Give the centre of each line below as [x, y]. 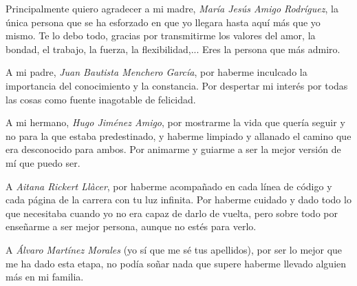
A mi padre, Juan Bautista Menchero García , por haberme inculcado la [156, 72]
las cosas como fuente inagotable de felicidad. [101, 99]
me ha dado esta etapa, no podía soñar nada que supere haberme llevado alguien [176, 263]
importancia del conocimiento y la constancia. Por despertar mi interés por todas [177, 85]
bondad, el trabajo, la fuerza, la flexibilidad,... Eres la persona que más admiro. [173, 49]
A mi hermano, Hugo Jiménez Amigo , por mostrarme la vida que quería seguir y [175, 122]
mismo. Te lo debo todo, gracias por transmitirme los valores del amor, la [161, 35]
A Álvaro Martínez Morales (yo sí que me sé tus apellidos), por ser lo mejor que [174, 249]
